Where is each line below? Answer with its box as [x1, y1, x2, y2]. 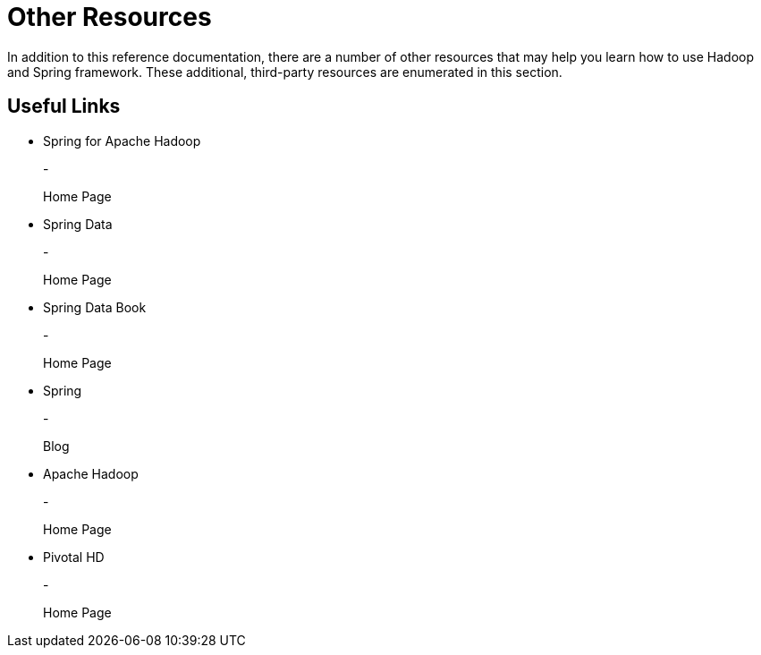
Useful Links [7, 95, 121, 118]
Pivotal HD [43, 549, 105, 565]
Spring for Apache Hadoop [43, 132, 201, 149]
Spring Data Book [43, 299, 147, 315]
